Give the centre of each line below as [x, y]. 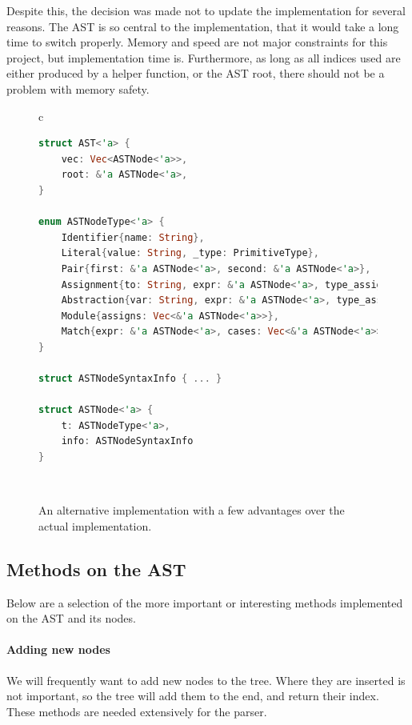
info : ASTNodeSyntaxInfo [127, 441]
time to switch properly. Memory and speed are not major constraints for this [197, 42]
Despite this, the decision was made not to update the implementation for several [206, 10]
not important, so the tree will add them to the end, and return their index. [193, 696]
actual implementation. [95, 525]
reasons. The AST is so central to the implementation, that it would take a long [203, 26]
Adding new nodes [58, 649]
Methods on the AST [96, 569]
